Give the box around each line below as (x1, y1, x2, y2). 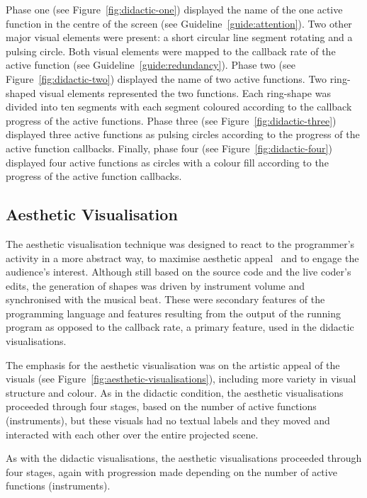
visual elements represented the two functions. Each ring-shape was (39, 85, 331, 100)
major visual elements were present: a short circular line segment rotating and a (6, 30, 353, 45)
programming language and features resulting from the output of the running (6, 305, 341, 320)
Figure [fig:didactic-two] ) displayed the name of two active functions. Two (6, 71, 327, 86)
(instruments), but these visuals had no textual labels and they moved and (6, 413, 330, 428)
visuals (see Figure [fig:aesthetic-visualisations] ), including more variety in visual (6, 371, 356, 386)
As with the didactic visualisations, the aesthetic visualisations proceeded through (6, 451, 362, 465)
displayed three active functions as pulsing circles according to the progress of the (6, 127, 360, 142)
